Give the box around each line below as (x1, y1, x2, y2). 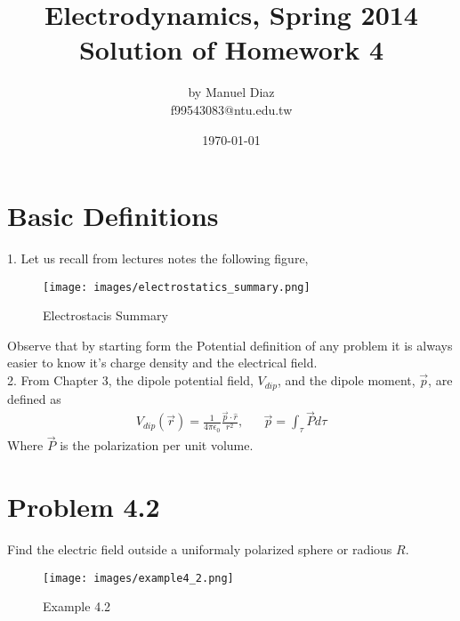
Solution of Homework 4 (78, 31, 384, 68)
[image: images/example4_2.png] (43, 571, 234, 585)
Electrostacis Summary (43, 306, 168, 325)
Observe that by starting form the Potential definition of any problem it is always (7, 335, 453, 354)
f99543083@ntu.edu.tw (170, 100, 293, 118)
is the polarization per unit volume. (60, 436, 254, 455)
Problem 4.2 (7, 488, 160, 525)
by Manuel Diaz (188, 83, 275, 101)
